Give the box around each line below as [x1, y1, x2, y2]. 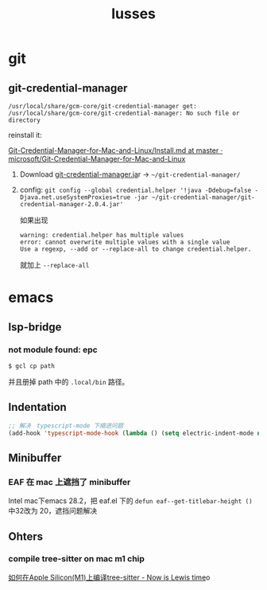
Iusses [110, 5, 157, 23]
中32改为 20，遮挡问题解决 [8, 506, 98, 516]
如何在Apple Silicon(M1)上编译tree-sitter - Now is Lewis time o [8, 572, 211, 582]
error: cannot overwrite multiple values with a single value [19, 238, 230, 246]
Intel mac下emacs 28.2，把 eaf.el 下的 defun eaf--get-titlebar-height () [8, 496, 253, 506]
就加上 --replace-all [19, 260, 90, 269]
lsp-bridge [8, 320, 62, 334]
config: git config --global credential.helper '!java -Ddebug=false [19, 185, 252, 194]
